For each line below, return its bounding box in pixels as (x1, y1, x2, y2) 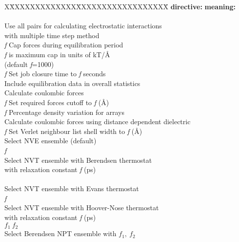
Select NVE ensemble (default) (4, 135, 97, 146)
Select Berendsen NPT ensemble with (4, 228, 117, 239)
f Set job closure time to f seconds (4, 68, 106, 79)
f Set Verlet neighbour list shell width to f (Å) (4, 126, 142, 136)
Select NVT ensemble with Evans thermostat (4, 183, 139, 194)
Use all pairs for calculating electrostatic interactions (4, 21, 162, 31)
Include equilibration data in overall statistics (4, 78, 140, 88)
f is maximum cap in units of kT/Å (4, 49, 110, 59)
